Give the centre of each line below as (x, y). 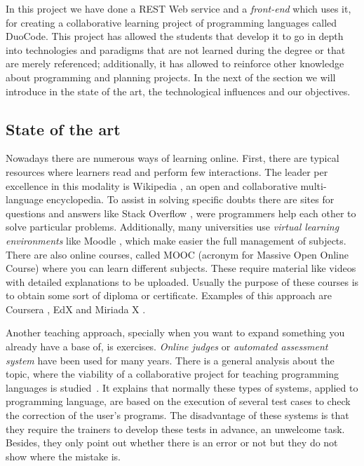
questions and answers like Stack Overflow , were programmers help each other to (181, 213)
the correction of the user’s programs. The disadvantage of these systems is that (177, 415)
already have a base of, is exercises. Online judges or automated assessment (167, 347)
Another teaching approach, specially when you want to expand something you (175, 333)
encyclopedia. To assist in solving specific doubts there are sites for (190, 199)
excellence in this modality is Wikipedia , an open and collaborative (151, 185)
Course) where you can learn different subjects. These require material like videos (181, 268)
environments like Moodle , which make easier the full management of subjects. (176, 240)
